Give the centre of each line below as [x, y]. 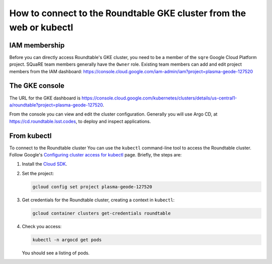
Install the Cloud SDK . [45, 164]
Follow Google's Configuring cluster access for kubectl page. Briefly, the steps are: [95, 155]
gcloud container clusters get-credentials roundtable [101, 213]
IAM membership [37, 45]
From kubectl [30, 136]
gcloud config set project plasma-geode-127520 [92, 187]
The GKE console [37, 86]
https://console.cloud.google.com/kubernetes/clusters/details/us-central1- [159, 98]
